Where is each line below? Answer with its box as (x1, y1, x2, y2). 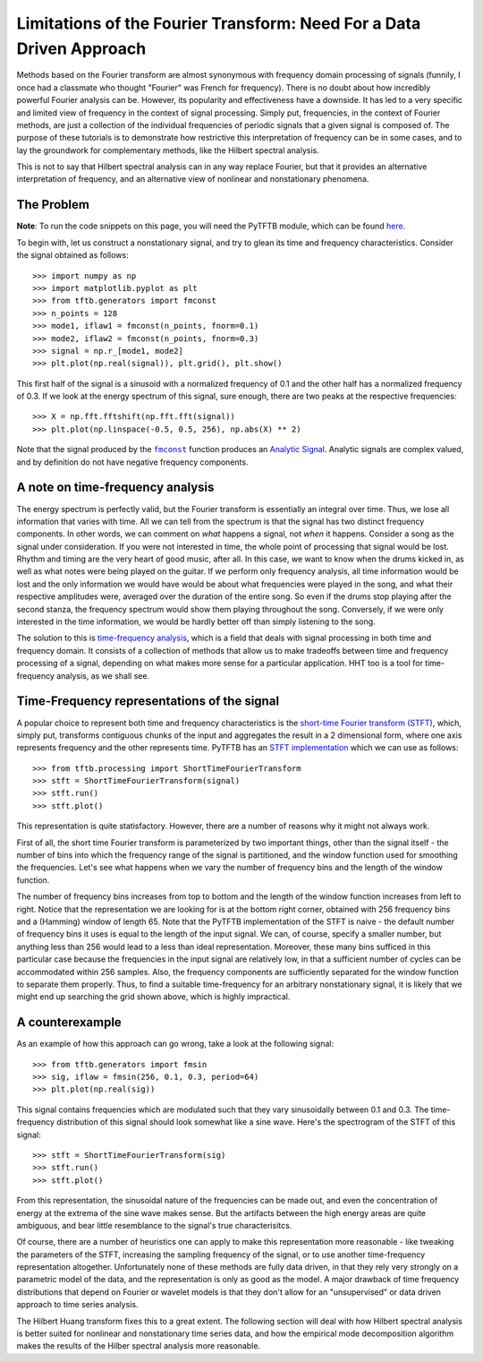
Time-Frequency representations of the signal (16, 694, 280, 709)
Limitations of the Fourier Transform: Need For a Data (16, 13, 421, 33)
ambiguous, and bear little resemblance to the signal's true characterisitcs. (16, 1220, 292, 1230)
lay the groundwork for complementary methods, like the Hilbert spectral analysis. (16, 144, 319, 156)
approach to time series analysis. (16, 1299, 139, 1310)
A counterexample (16, 1015, 123, 1030)
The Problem (16, 197, 89, 212)
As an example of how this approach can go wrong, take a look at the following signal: (16, 1039, 335, 1049)
